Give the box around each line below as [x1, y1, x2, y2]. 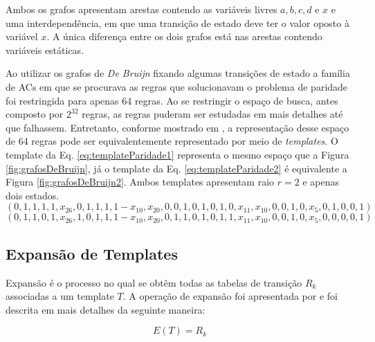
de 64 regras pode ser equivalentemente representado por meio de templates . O [6, 134, 338, 148]
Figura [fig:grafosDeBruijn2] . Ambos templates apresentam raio [6, 174, 275, 189]
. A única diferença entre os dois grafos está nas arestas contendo [46, 29, 322, 44]
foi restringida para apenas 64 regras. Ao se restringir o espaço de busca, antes [6, 93, 338, 107]
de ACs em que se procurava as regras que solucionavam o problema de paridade [6, 79, 348, 93]
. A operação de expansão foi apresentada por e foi [122, 289, 338, 303]
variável [6, 29, 38, 44]
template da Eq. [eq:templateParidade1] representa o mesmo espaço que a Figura [6, 147, 349, 161]
